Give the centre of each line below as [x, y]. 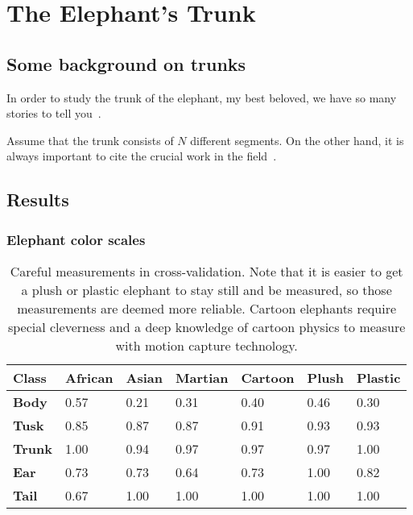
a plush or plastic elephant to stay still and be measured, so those [206, 289]
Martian [202, 377]
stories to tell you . [54, 113]
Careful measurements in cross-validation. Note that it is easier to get [206, 271]
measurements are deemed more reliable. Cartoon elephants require [207, 308]
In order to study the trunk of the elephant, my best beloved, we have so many [202, 97]
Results [38, 199]
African [89, 377]
